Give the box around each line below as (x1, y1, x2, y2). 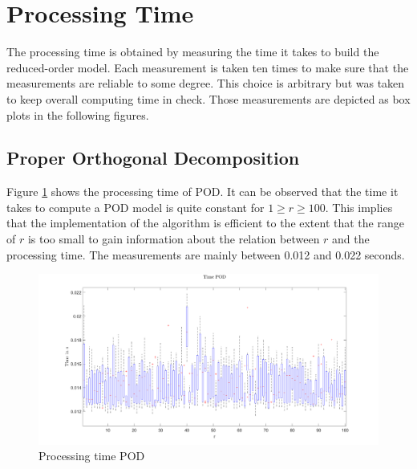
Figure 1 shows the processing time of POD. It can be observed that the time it (6, 183, 399, 200)
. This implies (325, 198, 393, 215)
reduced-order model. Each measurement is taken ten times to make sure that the (6, 59, 409, 75)
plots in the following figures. (6, 106, 149, 123)
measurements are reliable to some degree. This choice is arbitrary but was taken (6, 75, 405, 92)
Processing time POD (38, 447, 145, 464)
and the (332, 230, 370, 247)
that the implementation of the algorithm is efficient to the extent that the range (6, 214, 404, 231)
